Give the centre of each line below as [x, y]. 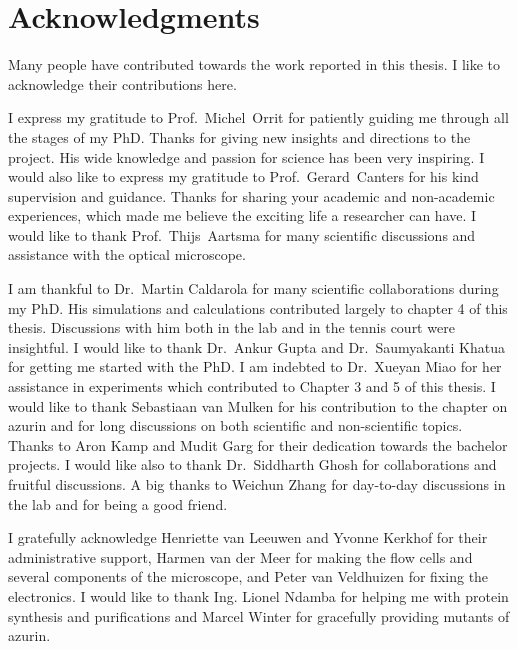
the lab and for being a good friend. [118, 503]
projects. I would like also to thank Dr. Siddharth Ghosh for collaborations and [252, 464]
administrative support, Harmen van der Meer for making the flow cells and [240, 556]
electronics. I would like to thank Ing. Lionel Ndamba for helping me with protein [258, 595]
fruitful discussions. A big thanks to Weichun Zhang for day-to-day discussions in [257, 484]
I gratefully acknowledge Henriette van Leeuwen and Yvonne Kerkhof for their [248, 537]
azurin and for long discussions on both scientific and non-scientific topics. [235, 425]
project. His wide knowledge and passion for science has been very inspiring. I [246, 156]
